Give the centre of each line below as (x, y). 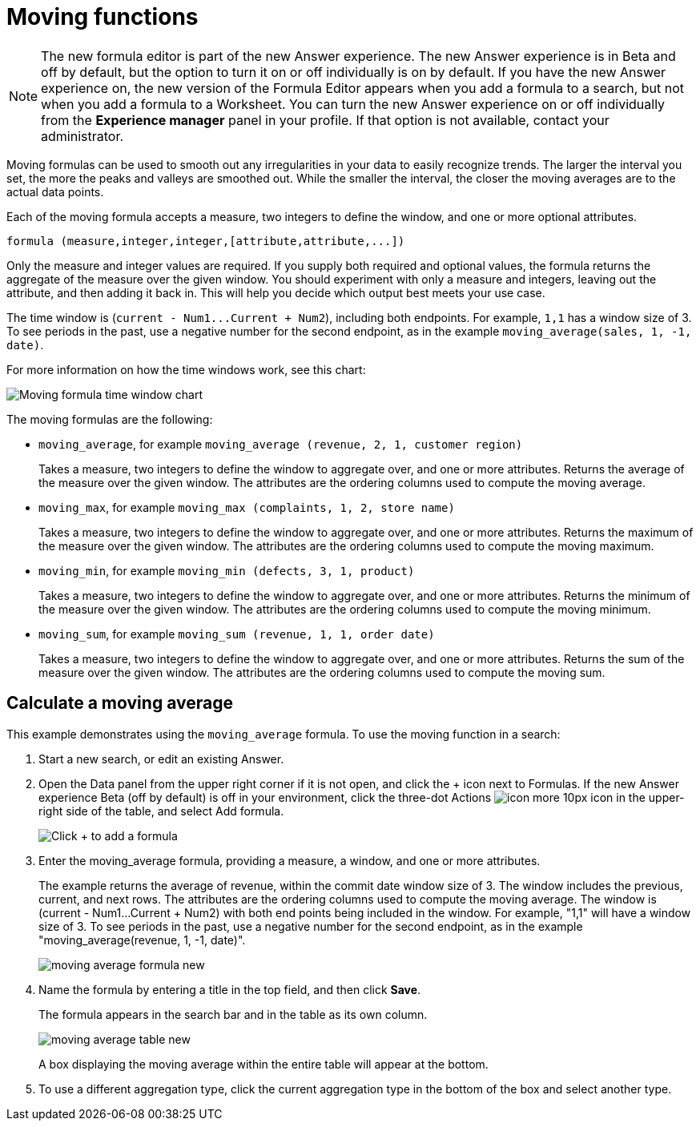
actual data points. (55, 191)
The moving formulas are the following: (110, 419)
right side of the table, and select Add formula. (161, 811)
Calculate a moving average (120, 703)
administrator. (82, 136)
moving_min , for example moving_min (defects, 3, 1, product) (227, 570)
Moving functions (103, 17)
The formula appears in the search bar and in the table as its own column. (233, 1014)
